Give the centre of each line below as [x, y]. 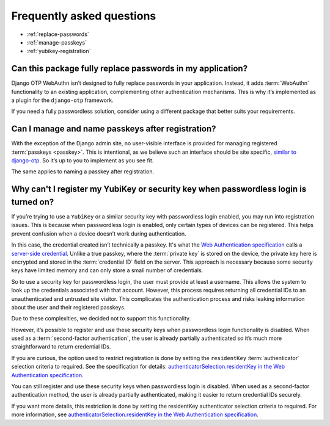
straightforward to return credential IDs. [61, 347]
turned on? [33, 202]
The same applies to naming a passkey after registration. [83, 171]
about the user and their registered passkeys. [68, 307]
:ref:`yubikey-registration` [59, 51]
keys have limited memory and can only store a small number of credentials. [107, 270]
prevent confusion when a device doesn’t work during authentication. [99, 233]
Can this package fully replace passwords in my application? [129, 69]
